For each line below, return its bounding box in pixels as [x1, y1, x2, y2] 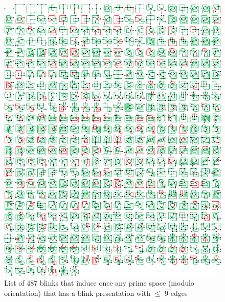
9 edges [165, 287, 188, 298]
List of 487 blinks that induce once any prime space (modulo [4, 277, 194, 288]
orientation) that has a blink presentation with [4, 287, 151, 298]
